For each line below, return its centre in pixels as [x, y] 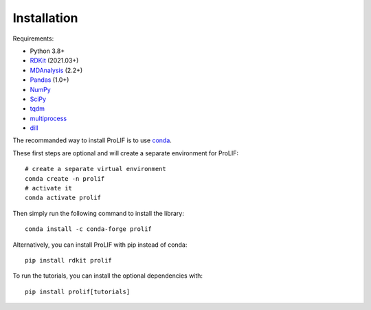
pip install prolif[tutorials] [78, 291]
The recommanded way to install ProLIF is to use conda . [92, 140]
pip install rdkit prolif [69, 260]
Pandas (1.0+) [49, 80]
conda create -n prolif [65, 178]
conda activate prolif [63, 198]
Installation [45, 18]
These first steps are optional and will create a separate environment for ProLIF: [126, 153]
